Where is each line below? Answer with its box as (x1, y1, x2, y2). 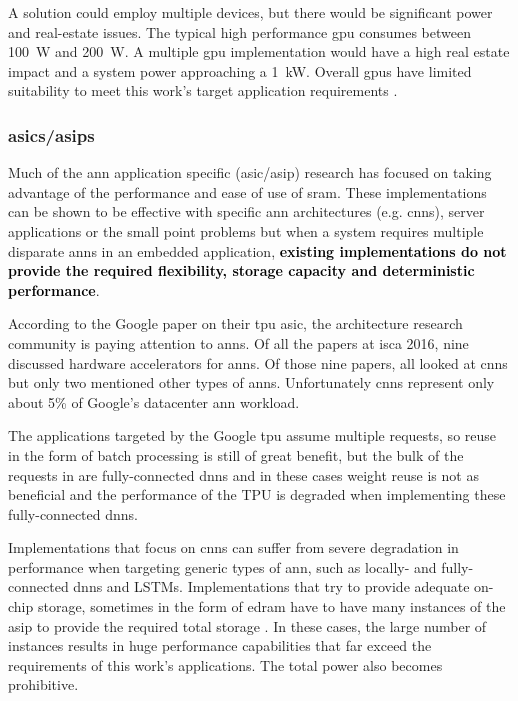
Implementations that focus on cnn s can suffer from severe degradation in (8, 537, 459, 558)
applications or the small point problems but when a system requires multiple (8, 220, 484, 241)
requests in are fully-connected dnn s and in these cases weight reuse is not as (8, 464, 479, 485)
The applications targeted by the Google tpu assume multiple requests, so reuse (8, 425, 497, 446)
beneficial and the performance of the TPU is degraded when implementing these (8, 484, 506, 505)
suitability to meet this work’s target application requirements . (8, 80, 398, 101)
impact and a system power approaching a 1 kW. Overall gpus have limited (8, 60, 472, 81)
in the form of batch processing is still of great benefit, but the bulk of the (8, 444, 464, 465)
